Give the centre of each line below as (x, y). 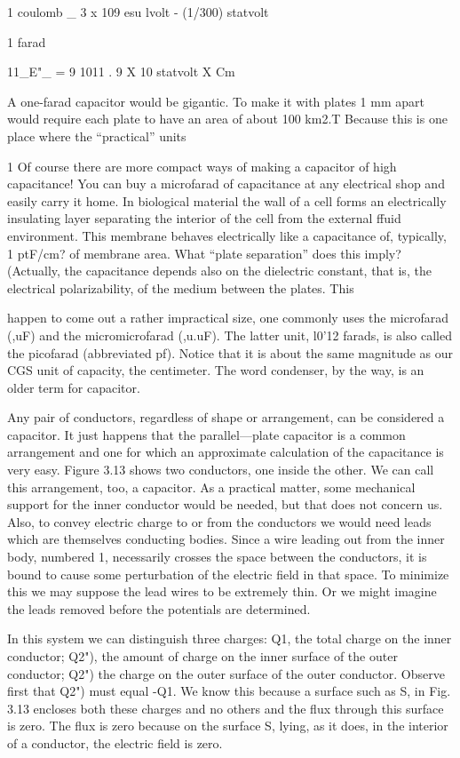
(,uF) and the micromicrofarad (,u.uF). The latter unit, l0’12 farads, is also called (230, 335)
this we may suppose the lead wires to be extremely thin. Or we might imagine (222, 591)
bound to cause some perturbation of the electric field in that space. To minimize (228, 574)
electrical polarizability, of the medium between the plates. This (181, 287)
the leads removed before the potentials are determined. (159, 608)
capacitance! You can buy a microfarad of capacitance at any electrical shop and (226, 184)
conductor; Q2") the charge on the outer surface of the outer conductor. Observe (226, 673)
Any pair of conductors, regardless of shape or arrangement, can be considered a (226, 417)
